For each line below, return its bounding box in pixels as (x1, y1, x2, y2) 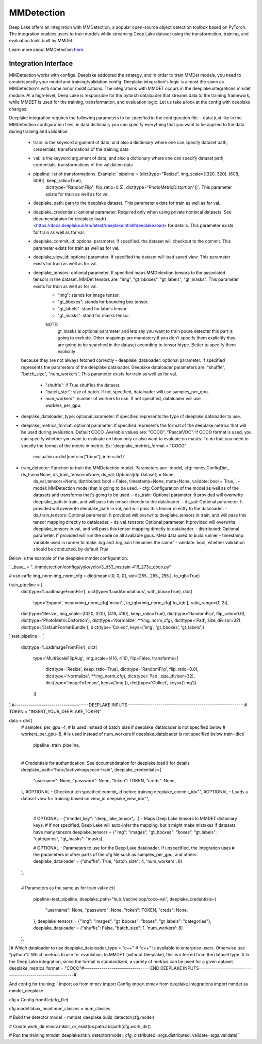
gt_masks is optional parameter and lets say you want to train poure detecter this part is (57, 328, 233, 334)
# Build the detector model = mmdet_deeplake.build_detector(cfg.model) (9, 1014, 155, 1020)
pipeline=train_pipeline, (33, 742, 80, 748)
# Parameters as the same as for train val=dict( (21, 885, 115, 891)
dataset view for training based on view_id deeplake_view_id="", (21, 796, 150, 802)
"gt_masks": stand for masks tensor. (57, 313, 131, 319)
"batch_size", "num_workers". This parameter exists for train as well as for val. (21, 371, 177, 377)
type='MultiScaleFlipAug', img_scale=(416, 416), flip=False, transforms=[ (33, 655, 179, 661)
